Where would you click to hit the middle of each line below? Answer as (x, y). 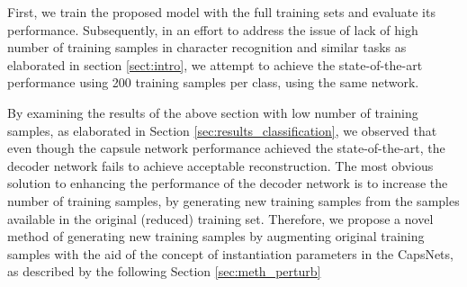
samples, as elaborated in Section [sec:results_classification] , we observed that (222, 130)
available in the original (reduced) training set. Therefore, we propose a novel (220, 218)
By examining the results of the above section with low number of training (213, 112)
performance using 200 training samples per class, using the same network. (213, 82)
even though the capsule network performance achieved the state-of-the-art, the (226, 148)
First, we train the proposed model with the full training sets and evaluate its (221, 12)
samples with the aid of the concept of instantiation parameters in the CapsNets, (230, 253)
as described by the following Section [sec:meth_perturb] (164, 271)
